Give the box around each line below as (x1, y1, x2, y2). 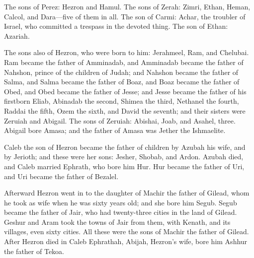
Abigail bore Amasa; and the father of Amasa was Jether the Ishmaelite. (4, 125, 226, 135)
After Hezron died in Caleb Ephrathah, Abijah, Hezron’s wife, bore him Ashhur (4, 236, 248, 247)
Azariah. (4, 30, 30, 41)
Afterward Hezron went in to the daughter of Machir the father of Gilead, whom (4, 188, 250, 198)
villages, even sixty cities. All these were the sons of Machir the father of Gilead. (4, 226, 249, 237)
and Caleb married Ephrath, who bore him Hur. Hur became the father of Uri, (4, 161, 245, 171)
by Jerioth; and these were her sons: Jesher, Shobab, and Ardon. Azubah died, (4, 151, 244, 162)
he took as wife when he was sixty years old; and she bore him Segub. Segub (4, 197, 237, 207)
